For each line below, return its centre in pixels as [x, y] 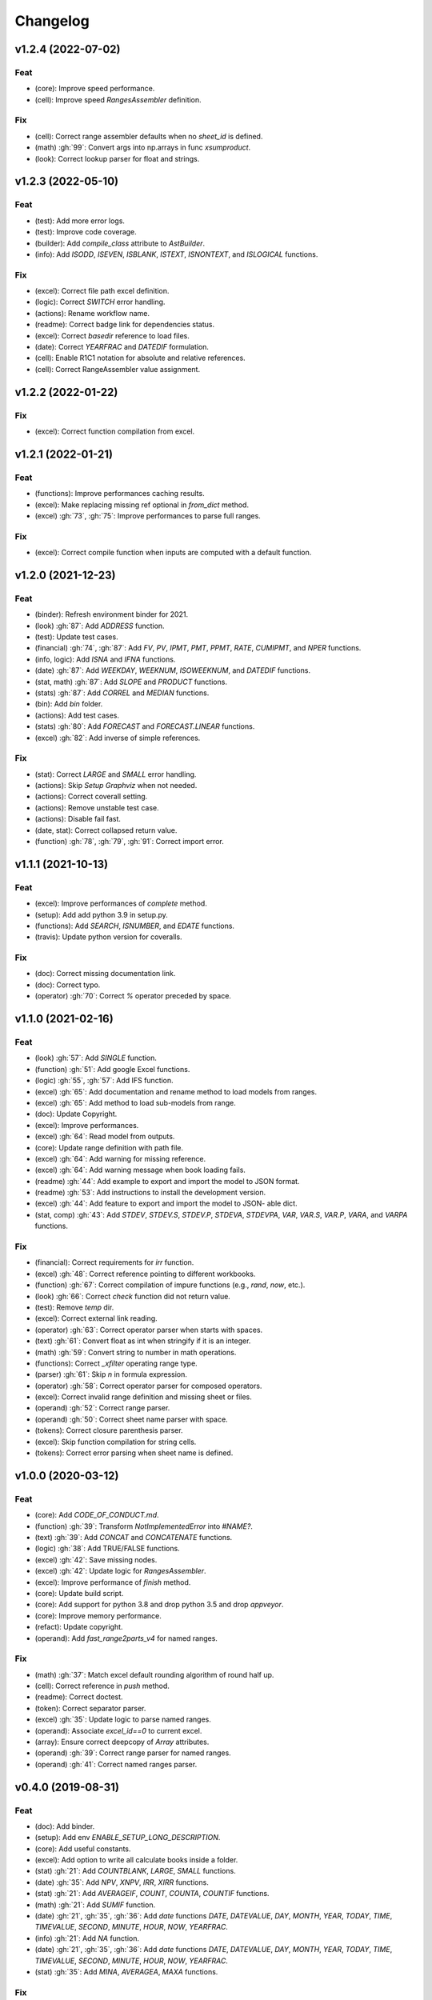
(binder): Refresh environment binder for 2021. [111, 614]
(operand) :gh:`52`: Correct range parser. [102, 1408]
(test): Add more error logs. [80, 221]
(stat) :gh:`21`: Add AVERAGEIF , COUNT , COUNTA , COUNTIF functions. [152, 1894]
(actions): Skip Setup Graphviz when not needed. [116, 786]
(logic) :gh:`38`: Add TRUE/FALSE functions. [107, 1549]
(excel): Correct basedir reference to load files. [112, 335]
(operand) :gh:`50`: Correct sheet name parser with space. [131, 1419]
